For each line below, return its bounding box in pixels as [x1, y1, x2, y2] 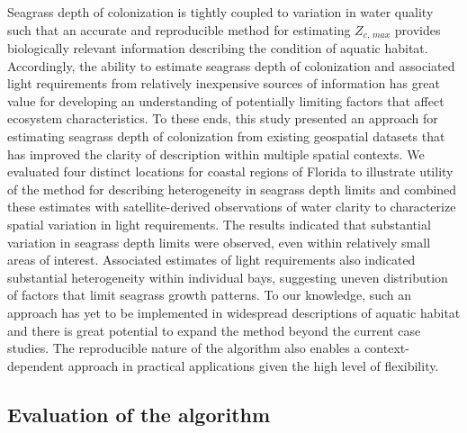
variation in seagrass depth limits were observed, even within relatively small [7, 232, 431, 251]
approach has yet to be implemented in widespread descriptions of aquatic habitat [7, 302, 461, 321]
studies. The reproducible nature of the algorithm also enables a [7, 338, 361, 357]
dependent [7, 356, 65, 374]
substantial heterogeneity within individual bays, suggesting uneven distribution [7, 267, 448, 286]
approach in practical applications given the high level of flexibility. [67, 356, 439, 374]
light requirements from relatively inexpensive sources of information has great [7, 74, 440, 93]
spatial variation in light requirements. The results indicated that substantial [7, 214, 431, 233]
